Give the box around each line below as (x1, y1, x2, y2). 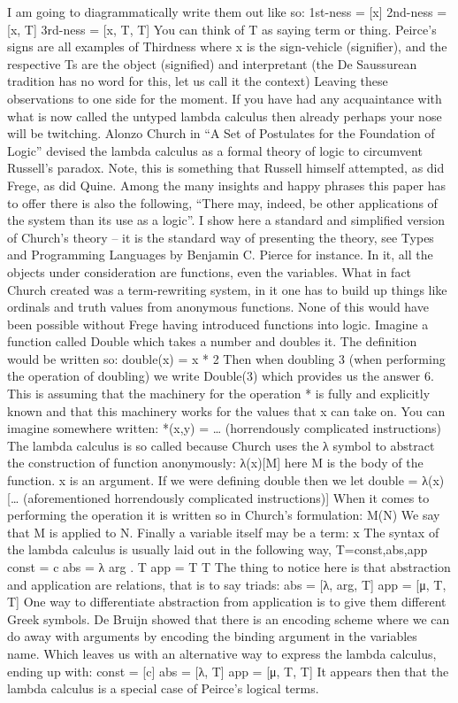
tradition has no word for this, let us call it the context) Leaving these (7, 72, 388, 90)
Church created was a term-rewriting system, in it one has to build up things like (7, 280, 447, 298)
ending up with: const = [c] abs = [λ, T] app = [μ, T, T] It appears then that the (7, 661, 449, 680)
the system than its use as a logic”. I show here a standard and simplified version (7, 211, 446, 229)
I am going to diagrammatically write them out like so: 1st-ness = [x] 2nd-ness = (7, 3, 447, 20)
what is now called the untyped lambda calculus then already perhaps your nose (7, 106, 442, 125)
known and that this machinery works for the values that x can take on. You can (7, 401, 446, 420)
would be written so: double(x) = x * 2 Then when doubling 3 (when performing (7, 349, 446, 367)
